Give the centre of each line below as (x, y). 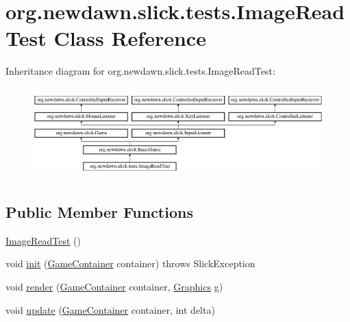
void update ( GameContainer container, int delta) (110, 309)
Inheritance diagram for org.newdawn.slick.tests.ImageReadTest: (140, 71)
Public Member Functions (99, 212)
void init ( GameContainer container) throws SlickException (130, 263)
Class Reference (130, 38)
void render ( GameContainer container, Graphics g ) (114, 286)
